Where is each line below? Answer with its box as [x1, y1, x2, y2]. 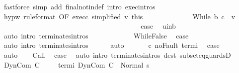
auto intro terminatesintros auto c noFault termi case [3, 40, 220, 50]
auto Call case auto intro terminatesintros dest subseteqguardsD [3, 49, 231, 60]
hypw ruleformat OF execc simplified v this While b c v [3, 11, 236, 21]
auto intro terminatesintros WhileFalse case [3, 30, 189, 40]
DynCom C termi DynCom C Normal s [3, 59, 150, 70]
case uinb [141, 21, 176, 31]
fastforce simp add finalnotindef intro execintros [3, 1, 156, 11]
